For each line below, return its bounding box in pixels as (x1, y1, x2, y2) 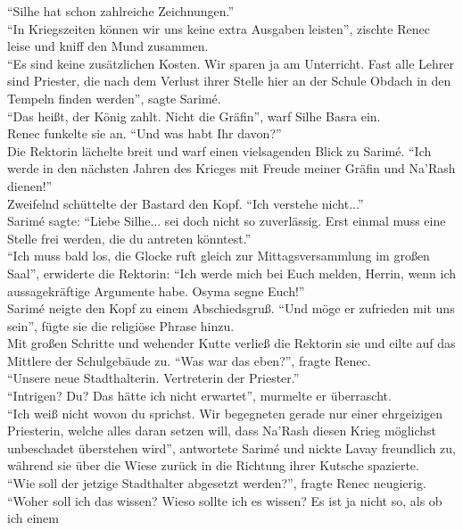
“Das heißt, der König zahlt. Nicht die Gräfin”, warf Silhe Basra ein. (7, 106, 381, 125)
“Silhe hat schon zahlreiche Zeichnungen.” (7, 2, 235, 20)
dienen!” (7, 176, 53, 195)
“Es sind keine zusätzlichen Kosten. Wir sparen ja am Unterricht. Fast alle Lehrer (7, 54, 454, 72)
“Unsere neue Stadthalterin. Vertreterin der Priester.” (7, 369, 300, 387)
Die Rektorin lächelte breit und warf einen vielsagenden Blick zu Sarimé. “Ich (7, 141, 432, 160)
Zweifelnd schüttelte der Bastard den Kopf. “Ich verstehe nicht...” (7, 194, 364, 212)
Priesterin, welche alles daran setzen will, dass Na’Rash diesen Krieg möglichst (7, 421, 436, 440)
